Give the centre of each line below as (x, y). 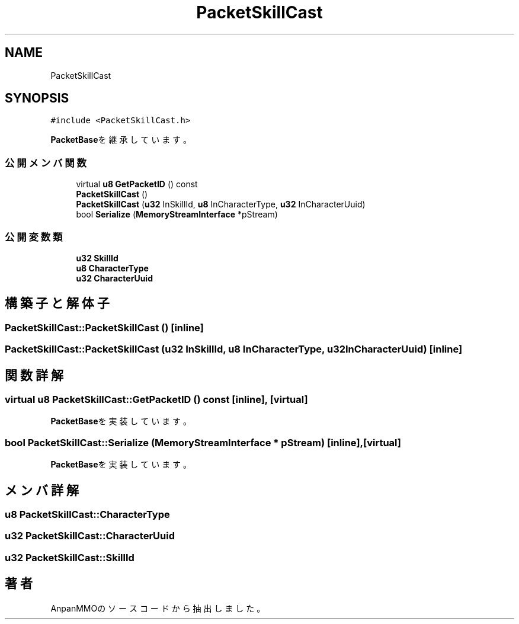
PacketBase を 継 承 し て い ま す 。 (121, 140)
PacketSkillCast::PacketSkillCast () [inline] (104, 327)
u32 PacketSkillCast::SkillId (70, 557)
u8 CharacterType (112, 268)
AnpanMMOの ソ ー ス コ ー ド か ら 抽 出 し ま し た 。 (158, 608)
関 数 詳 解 (34, 375)
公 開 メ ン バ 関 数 (46, 163)
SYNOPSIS (37, 98)
